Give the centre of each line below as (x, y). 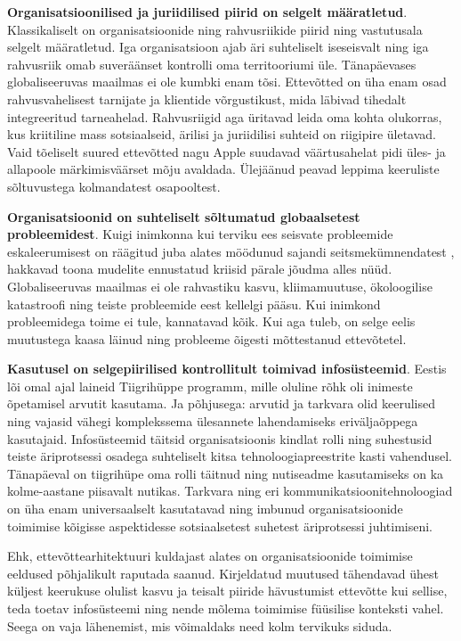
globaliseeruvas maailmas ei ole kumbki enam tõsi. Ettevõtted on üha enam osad (227, 82)
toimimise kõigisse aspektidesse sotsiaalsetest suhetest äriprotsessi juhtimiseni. (220, 526)
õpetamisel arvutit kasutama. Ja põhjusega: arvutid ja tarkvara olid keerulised (222, 403)
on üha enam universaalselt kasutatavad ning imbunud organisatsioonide (205, 509)
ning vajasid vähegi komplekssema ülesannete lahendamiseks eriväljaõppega (213, 421)
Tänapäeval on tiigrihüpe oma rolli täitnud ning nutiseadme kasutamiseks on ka (226, 473)
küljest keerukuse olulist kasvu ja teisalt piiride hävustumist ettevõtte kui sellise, (227, 591)
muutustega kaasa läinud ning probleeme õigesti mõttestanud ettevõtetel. (207, 338)
